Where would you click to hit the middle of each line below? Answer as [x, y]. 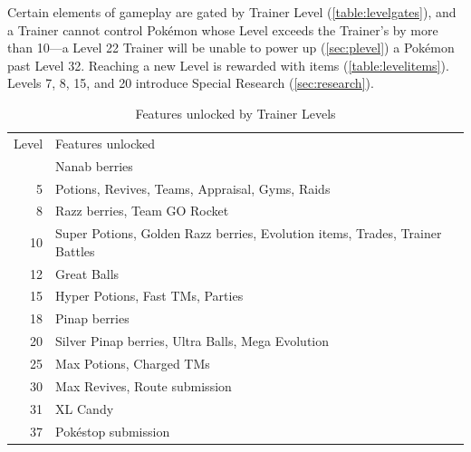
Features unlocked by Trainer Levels [235, 113]
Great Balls [87, 273]
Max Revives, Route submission [144, 385]
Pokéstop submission [113, 431]
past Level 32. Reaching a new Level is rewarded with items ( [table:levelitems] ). [228, 65]
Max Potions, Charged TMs [133, 363]
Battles [75, 250]
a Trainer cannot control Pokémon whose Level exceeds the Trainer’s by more [223, 29]
